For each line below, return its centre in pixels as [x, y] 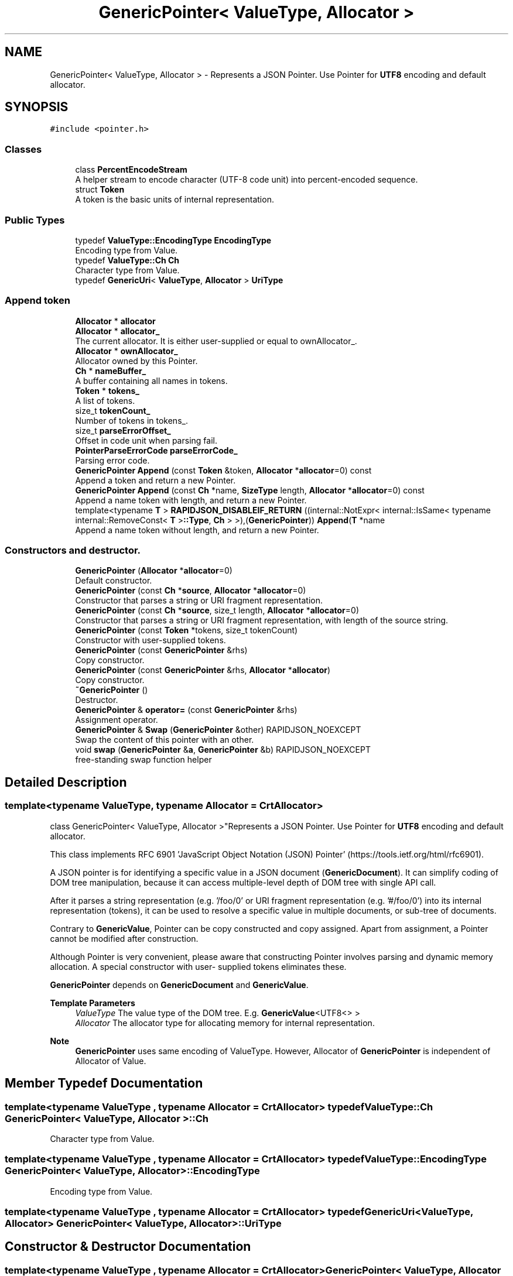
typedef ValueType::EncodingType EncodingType [173, 240]
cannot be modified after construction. [124, 938]
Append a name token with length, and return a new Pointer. [191, 500]
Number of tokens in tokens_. [131, 420]
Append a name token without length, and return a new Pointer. [197, 530]
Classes [23, 149]
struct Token [100, 190]
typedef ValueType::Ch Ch [127, 260]
